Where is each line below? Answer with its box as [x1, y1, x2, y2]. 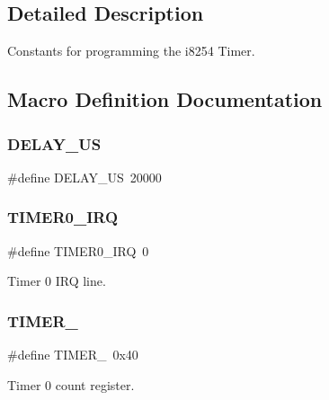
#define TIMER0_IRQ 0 [7, 241, 149, 260]
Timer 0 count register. [7, 375, 135, 394]
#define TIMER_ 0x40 [7, 345, 138, 364]
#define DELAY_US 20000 [7, 167, 162, 186]
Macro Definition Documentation [7, 85, 323, 113]
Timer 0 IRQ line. [7, 271, 106, 290]
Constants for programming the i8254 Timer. [7, 41, 255, 60]
